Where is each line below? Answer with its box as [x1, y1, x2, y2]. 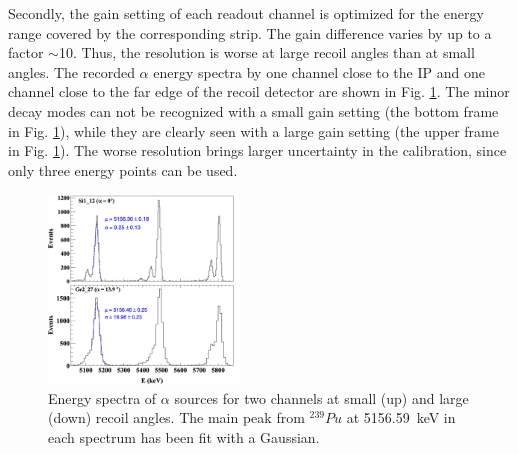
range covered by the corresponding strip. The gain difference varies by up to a [8, 22, 492, 43]
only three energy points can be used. [8, 159, 238, 180]
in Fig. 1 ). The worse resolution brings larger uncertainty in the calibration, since [8, 140, 507, 161]
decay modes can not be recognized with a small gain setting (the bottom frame [8, 100, 499, 121]
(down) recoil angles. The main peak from [48, 407, 305, 428]
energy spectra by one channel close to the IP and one [153, 61, 485, 82]
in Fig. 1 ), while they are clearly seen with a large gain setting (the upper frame [8, 120, 499, 141]
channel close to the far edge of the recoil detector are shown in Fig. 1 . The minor [8, 81, 510, 102]
